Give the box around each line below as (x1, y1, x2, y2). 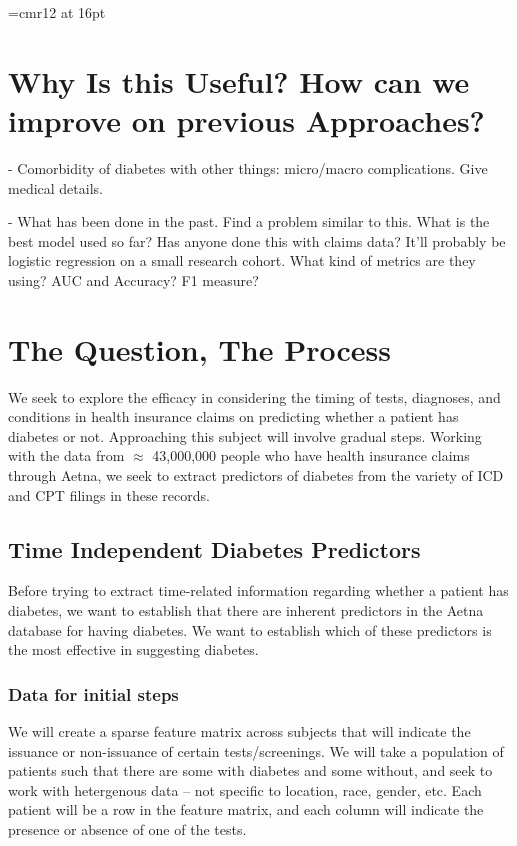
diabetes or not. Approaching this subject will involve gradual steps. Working (8, 425, 482, 446)
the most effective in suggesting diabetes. (8, 639, 259, 660)
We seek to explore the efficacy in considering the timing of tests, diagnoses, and (8, 386, 501, 407)
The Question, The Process (8, 328, 391, 369)
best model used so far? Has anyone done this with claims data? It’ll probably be (8, 230, 506, 251)
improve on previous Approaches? (8, 99, 485, 140)
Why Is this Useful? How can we (8, 60, 470, 101)
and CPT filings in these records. (8, 484, 210, 505)
